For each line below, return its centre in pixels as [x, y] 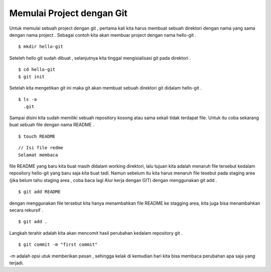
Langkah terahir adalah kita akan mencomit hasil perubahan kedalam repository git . [96, 233]
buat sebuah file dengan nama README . [52, 125]
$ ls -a [28, 100]
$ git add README [39, 192]
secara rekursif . [26, 210]
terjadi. [17, 263]
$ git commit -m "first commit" [58, 245]
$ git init [32, 76]
